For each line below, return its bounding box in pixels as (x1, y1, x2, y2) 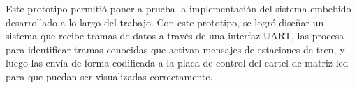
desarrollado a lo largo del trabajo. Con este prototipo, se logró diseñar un (6, 15, 324, 29)
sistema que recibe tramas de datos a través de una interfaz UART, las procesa (6, 28, 344, 43)
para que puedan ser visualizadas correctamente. (6, 69, 213, 83)
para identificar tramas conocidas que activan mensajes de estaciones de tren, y (6, 42, 345, 56)
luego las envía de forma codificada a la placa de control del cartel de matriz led (6, 55, 349, 70)
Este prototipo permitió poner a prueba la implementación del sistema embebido (6, 1, 351, 15)
